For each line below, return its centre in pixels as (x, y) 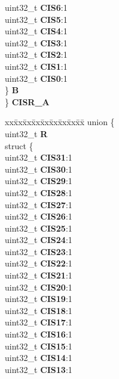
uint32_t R (26, 133)
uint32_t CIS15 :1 (39, 346)
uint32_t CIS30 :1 (39, 169)
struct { (19, 145)
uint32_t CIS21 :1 (39, 275)
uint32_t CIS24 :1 (39, 240)
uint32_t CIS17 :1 (39, 322)
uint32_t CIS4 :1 (36, 31)
